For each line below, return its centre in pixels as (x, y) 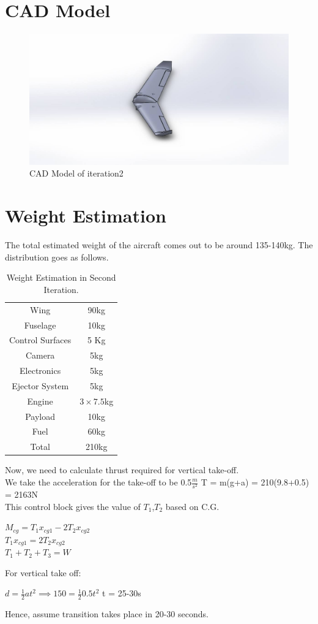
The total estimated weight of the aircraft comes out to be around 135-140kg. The (159, 245)
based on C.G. (192, 506)
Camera (40, 355)
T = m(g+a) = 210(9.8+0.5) (255, 482)
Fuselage (40, 325)
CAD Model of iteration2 (76, 173)
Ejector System (40, 385)
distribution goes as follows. (57, 257)
